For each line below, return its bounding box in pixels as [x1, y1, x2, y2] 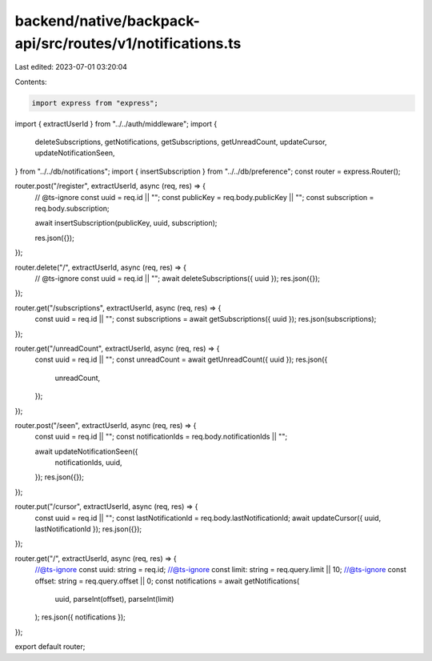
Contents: [14, 77, 47, 86]
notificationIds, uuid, [54, 458, 123, 467]
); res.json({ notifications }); [34, 612, 126, 622]
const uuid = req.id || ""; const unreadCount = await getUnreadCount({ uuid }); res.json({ [34, 355, 328, 364]
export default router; [14, 642, 86, 651]
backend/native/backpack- [14, 12, 200, 30]
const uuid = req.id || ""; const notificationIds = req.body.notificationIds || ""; [34, 432, 288, 442]
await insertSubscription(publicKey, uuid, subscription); [34, 218, 218, 228]
